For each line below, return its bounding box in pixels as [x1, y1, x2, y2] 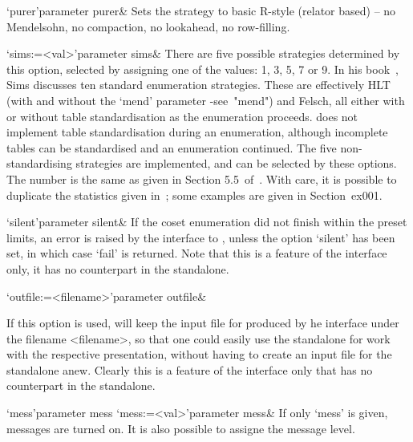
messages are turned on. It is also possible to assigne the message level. [6, 420, 355, 436]
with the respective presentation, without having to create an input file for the [6, 346, 392, 363]
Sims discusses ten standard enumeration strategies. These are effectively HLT [6, 76, 391, 93]
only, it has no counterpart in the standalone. [6, 260, 229, 277]
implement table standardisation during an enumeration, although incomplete [6, 124, 388, 140]
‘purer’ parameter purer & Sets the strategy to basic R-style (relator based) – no [6, 2, 396, 18]
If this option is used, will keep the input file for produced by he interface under [6, 314, 399, 331]
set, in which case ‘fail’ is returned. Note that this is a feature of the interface [6, 245, 387, 262]
